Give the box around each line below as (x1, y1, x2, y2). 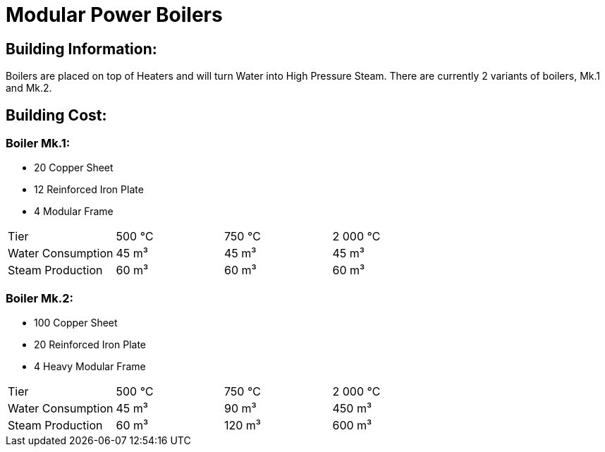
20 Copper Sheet (34, 161, 114, 174)
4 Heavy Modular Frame (34, 360, 146, 373)
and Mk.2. (6, 82, 52, 94)
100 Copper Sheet (34, 317, 118, 329)
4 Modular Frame (34, 205, 114, 218)
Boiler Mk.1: (6, 136, 71, 151)
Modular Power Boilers (6, 3, 223, 27)
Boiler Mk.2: (6, 291, 73, 305)
